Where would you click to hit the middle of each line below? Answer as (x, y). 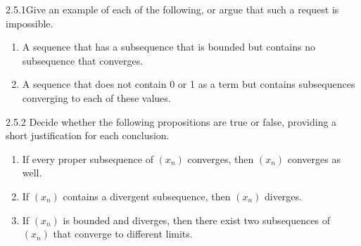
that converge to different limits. (123, 234)
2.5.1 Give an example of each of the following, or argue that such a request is (172, 9)
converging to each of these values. (96, 97)
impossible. (30, 23)
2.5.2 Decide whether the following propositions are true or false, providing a (171, 121)
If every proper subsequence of (88, 158)
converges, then (221, 158)
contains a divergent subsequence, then (147, 196)
